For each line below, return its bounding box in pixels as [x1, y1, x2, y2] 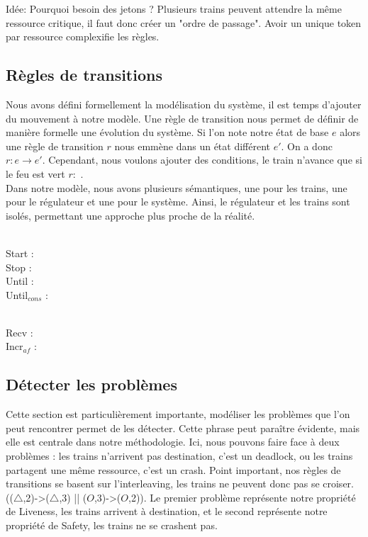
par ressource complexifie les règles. [6, 29, 160, 44]
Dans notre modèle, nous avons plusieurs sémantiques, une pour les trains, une [6, 180, 347, 195]
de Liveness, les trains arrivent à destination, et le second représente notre [6, 504, 328, 519]
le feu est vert [6, 166, 65, 181]
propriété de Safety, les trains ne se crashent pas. [6, 518, 218, 533]
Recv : [6, 324, 33, 339]
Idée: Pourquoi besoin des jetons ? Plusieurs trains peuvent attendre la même [6, 1, 342, 16]
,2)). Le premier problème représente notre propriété [128, 490, 356, 504]
